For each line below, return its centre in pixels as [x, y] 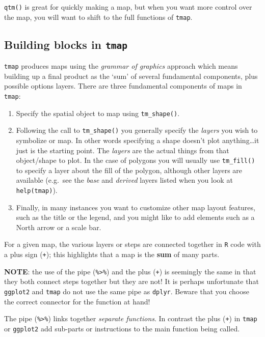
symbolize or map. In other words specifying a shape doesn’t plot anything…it [138, 140]
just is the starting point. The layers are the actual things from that [123, 150]
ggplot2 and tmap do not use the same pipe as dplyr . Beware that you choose [127, 291]
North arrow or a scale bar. [59, 227]
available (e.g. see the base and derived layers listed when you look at [124, 180]
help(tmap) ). [37, 190]
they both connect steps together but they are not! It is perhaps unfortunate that [131, 281]
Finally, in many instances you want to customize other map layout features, [136, 207]
